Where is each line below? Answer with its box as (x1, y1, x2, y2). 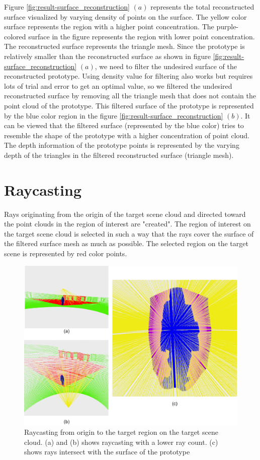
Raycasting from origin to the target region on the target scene (24, 427, 218, 437)
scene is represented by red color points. (4, 248, 127, 258)
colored (4, 31, 26, 41)
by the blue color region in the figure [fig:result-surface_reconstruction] (4, 110, 223, 121)
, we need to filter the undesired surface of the (95, 61, 237, 71)
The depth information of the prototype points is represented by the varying (4, 140, 239, 150)
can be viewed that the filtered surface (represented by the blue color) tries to (4, 120, 244, 131)
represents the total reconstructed (150, 2, 254, 12)
